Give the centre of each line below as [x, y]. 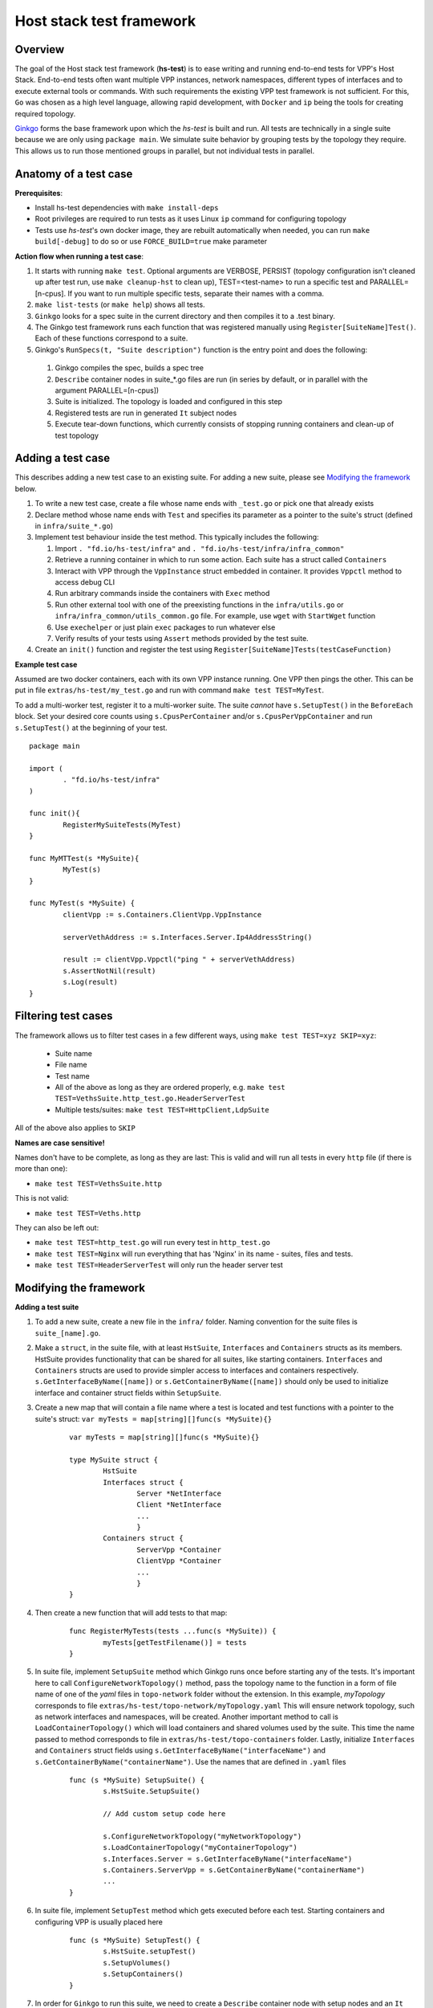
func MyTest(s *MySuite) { [82, 903]
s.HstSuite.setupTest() [150, 1951]
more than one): [41, 1169]
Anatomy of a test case [74, 174]
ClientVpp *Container [179, 1561]
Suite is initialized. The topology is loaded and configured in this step [169, 402]
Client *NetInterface [179, 1505]
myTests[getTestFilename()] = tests [175, 1642]
